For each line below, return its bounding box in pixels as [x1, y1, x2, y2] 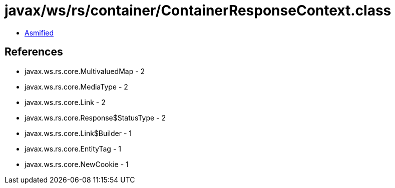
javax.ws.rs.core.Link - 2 [25, 97, 106, 106]
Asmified [25, 28, 54, 37]
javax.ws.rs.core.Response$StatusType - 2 [25, 113, 166, 122]
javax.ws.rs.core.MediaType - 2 [25, 82, 128, 91]
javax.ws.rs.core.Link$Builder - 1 [25, 128, 132, 137]
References [5, 45, 63, 58]
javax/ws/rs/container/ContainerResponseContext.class [5, 2, 391, 19]
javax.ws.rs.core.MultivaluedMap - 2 [25, 66, 145, 75]
